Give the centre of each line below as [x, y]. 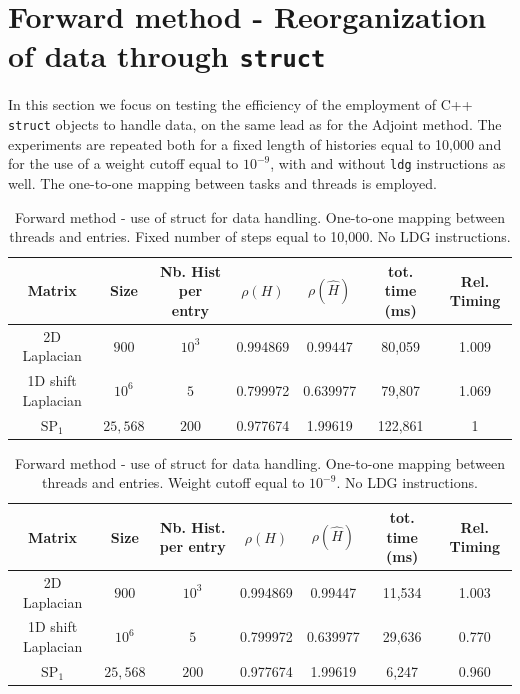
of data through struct [167, 55]
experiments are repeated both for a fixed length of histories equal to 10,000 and [255, 143]
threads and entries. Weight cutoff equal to [173, 482]
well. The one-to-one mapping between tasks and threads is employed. [222, 182]
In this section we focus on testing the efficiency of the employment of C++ [240, 104]
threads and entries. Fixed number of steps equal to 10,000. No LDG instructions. [260, 236]
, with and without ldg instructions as [388, 163]
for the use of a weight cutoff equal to [123, 163]
